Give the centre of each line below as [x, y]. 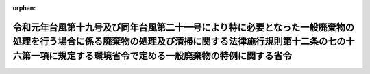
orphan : [24, 8]
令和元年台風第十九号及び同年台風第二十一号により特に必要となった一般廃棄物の [183, 27]
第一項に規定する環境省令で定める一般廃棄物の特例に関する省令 [157, 56]
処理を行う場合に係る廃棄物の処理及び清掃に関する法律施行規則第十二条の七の [179, 42]
